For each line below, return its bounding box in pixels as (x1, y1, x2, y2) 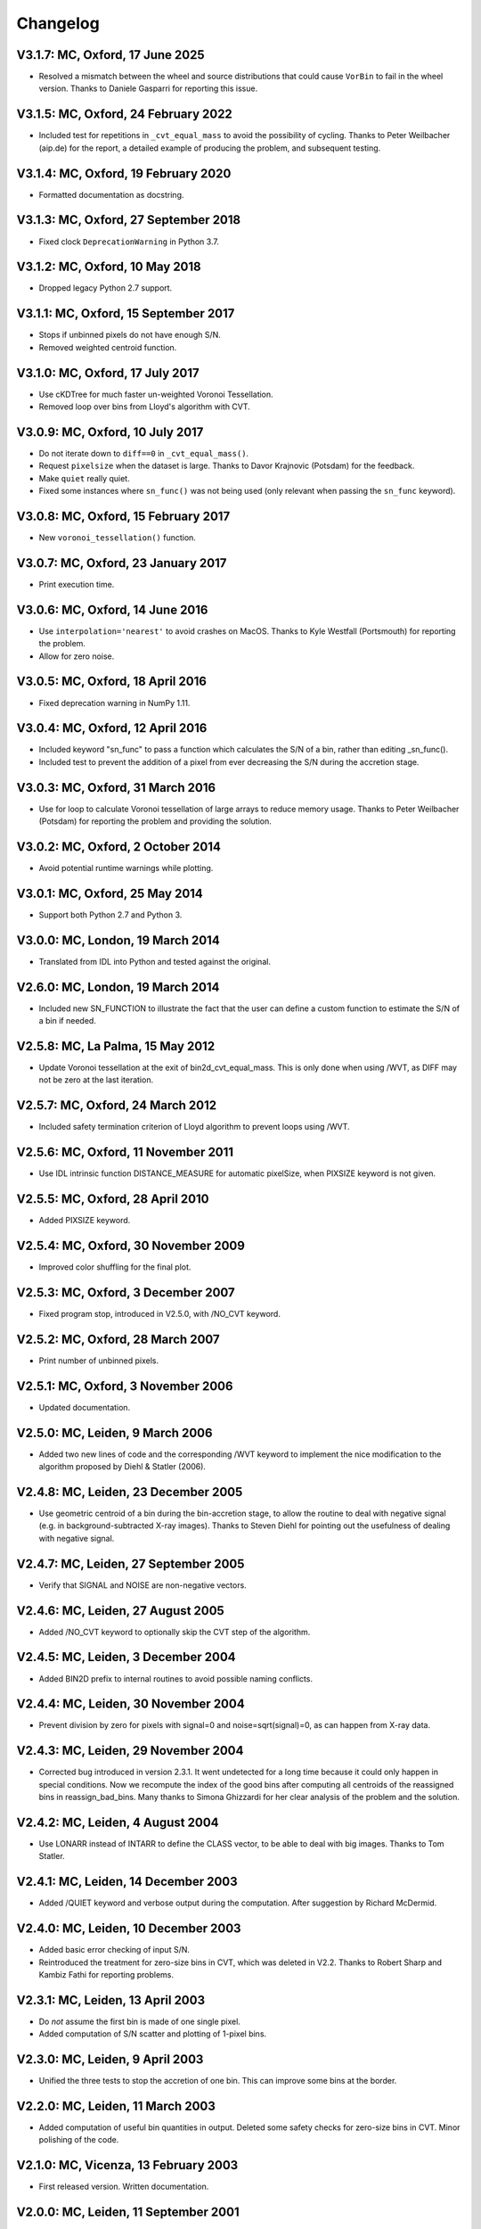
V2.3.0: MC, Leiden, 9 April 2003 (16, 2052, 204, 2068)
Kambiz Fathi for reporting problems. (38, 1969, 174, 1979)
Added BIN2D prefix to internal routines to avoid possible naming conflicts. (38, 1673, 314, 1684)
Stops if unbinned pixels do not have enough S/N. (38, 330, 222, 341)
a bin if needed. (38, 1016, 97, 1026)
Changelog (16, 13, 100, 33)
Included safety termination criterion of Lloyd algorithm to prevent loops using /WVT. (38, 1122, 351, 1132)
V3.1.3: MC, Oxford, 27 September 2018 (16, 212, 240, 227)
